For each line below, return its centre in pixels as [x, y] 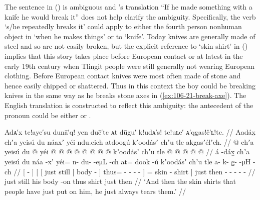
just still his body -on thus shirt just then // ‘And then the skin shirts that [120, 181]
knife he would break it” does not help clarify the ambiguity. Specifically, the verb [130, 16]
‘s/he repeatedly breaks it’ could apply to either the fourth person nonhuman [123, 26]
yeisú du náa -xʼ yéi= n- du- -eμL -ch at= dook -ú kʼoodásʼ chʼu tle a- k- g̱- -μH [128, 161]
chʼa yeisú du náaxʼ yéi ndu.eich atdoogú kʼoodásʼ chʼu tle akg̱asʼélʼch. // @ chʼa [129, 141]
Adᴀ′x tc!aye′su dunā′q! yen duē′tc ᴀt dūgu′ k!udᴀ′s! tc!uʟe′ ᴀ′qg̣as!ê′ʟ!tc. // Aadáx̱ [130, 132]
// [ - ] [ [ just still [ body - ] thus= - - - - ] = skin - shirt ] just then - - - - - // [135, 171]
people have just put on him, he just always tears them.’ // [95, 191]
